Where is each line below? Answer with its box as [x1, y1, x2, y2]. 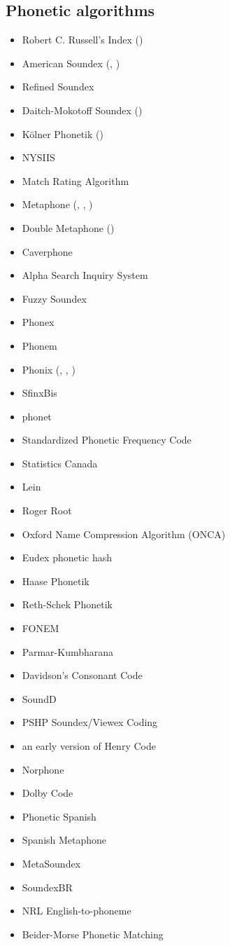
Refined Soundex [22, 79, 94, 94]
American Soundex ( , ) [22, 55, 120, 70]
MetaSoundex [22, 856, 81, 870]
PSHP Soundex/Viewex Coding [22, 715, 158, 729]
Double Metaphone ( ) [22, 220, 115, 235]
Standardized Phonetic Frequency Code [22, 432, 192, 447]
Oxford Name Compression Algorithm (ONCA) [22, 526, 226, 541]
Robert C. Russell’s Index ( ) [22, 32, 143, 47]
